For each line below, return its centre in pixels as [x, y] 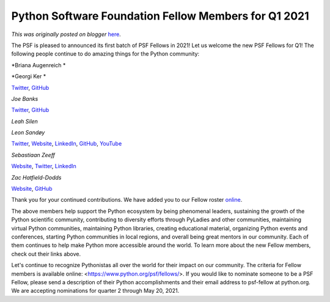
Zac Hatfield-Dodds [36, 177]
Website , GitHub [32, 189]
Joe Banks [25, 98]
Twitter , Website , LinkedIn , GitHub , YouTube [67, 144]
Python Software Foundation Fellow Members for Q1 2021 [160, 16]
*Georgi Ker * [29, 76]
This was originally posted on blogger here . [66, 34]
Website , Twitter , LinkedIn [44, 166]
